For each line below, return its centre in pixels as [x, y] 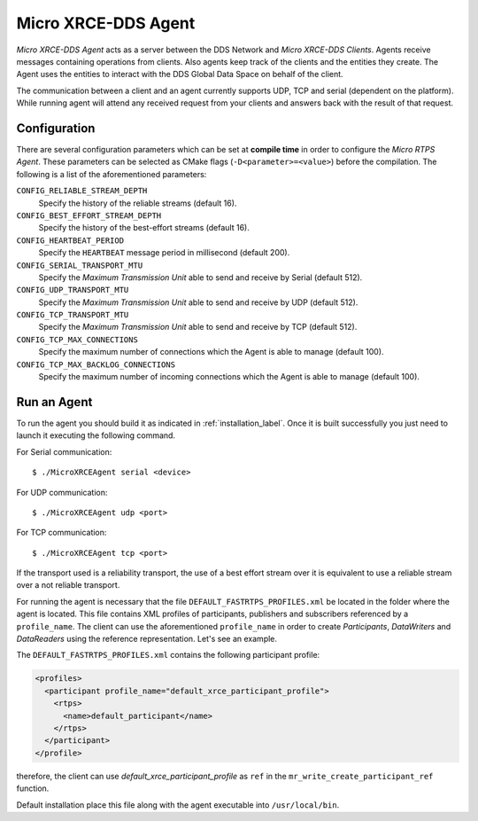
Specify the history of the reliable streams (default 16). [138, 203]
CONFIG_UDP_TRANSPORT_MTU [73, 290]
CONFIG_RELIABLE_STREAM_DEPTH [82, 191]
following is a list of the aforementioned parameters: [112, 174]
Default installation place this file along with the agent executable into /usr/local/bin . [178, 805]
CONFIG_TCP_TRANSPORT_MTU [73, 315]
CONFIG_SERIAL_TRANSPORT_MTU [80, 265]
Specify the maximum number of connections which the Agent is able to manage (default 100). [211, 352]
